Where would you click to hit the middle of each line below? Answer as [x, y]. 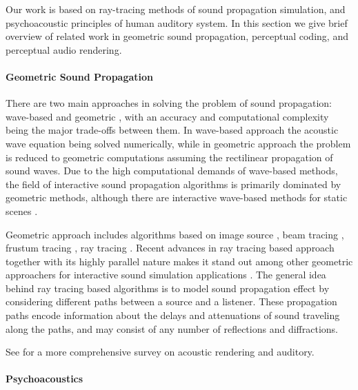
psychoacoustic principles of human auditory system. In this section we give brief [177, 22]
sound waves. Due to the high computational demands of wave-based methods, [172, 171]
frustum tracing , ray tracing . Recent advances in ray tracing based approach [170, 248]
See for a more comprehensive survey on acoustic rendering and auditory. [160, 352]
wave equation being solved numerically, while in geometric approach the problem [178, 143]
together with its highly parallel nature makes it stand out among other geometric [179, 261]
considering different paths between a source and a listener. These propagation [171, 301]
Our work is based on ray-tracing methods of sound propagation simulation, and [176, 9]
